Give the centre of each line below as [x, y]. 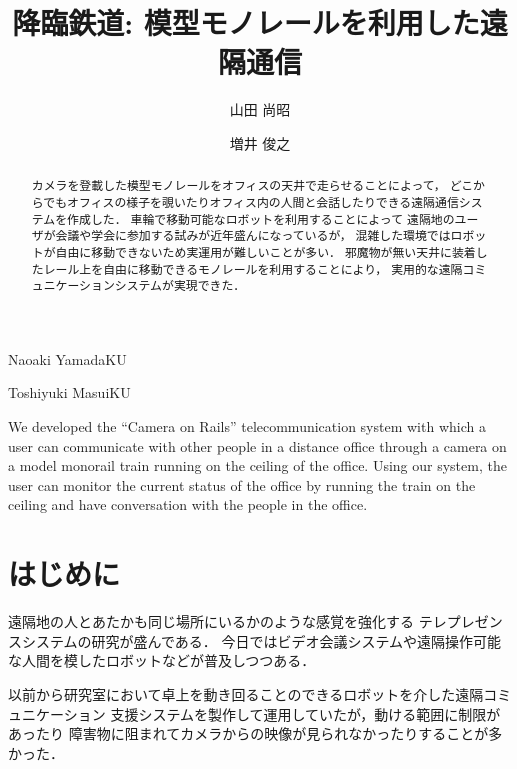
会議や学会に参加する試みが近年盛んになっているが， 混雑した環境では [253, 235]
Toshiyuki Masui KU [69, 392]
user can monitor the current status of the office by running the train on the [242, 484]
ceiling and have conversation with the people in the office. [188, 504]
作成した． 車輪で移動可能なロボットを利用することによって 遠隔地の [261, 218]
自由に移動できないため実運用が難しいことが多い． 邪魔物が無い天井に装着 [265, 251]
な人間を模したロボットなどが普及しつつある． [162, 660]
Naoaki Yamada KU [67, 358]
